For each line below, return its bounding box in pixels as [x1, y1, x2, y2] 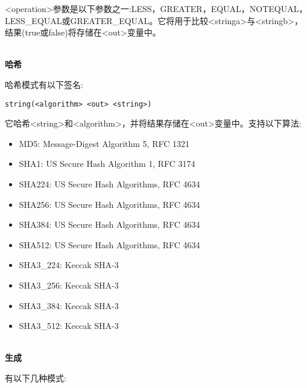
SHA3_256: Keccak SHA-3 [19, 278, 119, 291]
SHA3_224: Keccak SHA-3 [19, 258, 119, 271]
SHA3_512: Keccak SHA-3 [19, 319, 119, 332]
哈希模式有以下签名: [5, 78, 83, 90]
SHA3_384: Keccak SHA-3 [19, 299, 119, 311]
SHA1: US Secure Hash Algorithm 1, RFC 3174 [19, 157, 195, 170]
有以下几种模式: [5, 371, 66, 384]
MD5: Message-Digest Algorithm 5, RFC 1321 [19, 137, 189, 149]
